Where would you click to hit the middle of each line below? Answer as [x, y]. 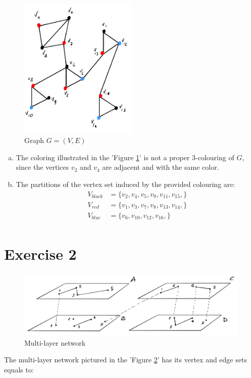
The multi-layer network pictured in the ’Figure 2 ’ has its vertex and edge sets [125, 360]
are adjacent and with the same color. [161, 167]
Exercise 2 [40, 253]
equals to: [19, 369]
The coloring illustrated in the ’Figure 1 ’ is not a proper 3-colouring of [125, 157]
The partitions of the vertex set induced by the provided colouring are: [125, 184]
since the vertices [42, 167]
